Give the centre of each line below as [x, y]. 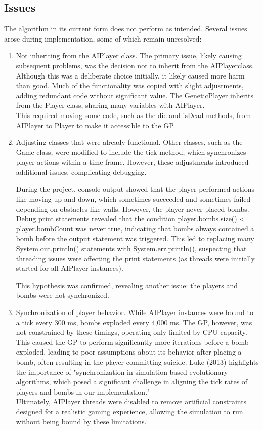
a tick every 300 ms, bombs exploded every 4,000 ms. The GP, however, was [134, 322]
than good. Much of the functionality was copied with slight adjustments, [130, 85]
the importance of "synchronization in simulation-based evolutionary [122, 372]
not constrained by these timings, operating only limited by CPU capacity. [131, 332]
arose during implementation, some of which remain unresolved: [103, 38]
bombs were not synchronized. [62, 295]
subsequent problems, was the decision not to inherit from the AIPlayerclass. [135, 65]
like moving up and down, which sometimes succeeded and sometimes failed [133, 199]
